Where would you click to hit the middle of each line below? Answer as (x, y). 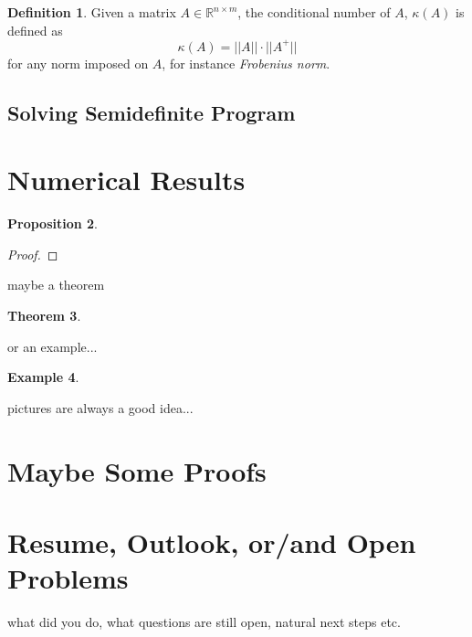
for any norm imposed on (78, 63)
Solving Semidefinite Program (152, 112)
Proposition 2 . (52, 223)
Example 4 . (43, 377)
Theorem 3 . (44, 315)
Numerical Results (126, 180)
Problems (68, 578)
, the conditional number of (314, 12)
